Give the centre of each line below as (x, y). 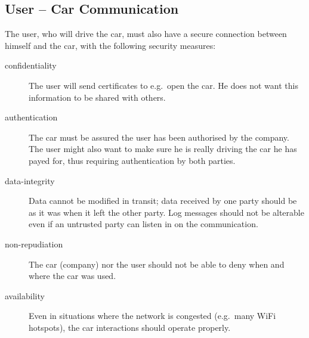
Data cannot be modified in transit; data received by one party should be (163, 201)
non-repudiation (34, 244)
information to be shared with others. (97, 97)
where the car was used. (72, 276)
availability (25, 295)
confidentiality (31, 65)
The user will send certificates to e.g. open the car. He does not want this (163, 85)
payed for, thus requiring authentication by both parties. (132, 160)
